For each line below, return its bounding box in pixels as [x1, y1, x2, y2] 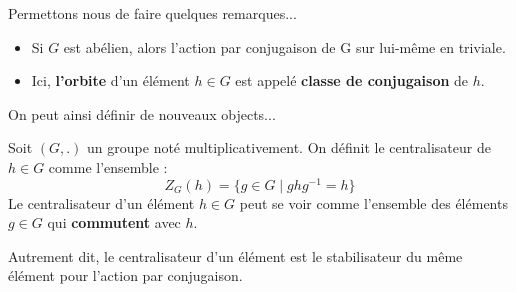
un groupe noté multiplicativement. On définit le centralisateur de [87, 137, 491, 158]
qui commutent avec [47, 212, 181, 233]
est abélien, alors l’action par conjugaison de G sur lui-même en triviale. [63, 36, 506, 57]
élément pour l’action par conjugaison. [8, 265, 243, 286]
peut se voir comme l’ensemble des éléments [239, 192, 508, 213]
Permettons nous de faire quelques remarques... [8, 3, 297, 23]
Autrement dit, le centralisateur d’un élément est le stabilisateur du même [8, 245, 463, 266]
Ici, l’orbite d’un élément [31, 70, 190, 91]
